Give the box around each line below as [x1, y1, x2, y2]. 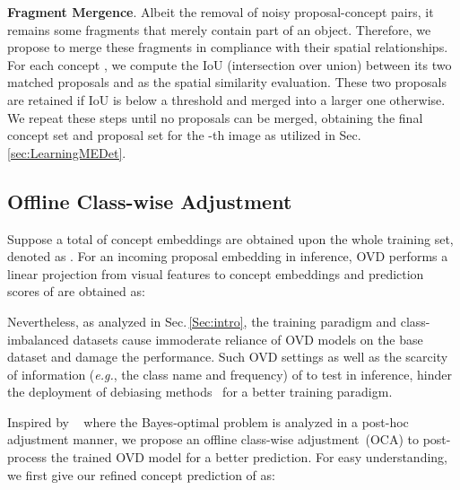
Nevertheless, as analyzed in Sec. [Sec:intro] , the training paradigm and [7, 311, 397, 330]
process [7, 448, 48, 467]
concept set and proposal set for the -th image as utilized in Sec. [7, 126, 361, 144]
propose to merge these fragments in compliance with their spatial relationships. [7, 38, 448, 57]
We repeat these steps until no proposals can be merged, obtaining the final [7, 108, 423, 127]
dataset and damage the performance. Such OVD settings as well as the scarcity [7, 347, 448, 366]
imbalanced [7, 329, 69, 348]
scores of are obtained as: [7, 282, 145, 301]
